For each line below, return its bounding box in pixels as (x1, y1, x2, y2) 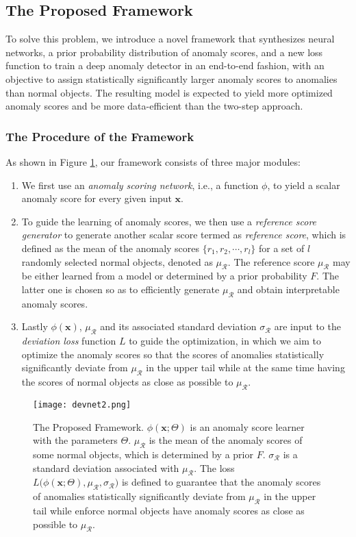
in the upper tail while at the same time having (146, 360, 345, 375)
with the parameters (33, 433, 118, 447)
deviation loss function (21, 334, 116, 348)
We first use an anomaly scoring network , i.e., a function (21, 177, 259, 192)
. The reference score (227, 254, 315, 268)
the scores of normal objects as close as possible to (21, 375, 233, 389)
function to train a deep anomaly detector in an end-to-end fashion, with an (5, 58, 325, 73)
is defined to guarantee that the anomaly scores (121, 475, 321, 489)
